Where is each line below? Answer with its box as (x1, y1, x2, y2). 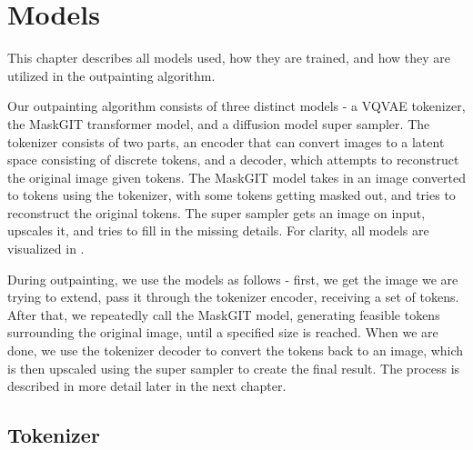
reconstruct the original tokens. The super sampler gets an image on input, (7, 203, 426, 222)
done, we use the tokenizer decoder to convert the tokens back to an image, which (7, 341, 464, 360)
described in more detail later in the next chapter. (7, 376, 287, 395)
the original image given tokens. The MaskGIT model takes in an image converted (7, 167, 466, 186)
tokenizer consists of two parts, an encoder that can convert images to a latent (7, 132, 445, 151)
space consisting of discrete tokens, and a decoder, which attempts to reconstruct (7, 150, 459, 169)
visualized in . (7, 239, 85, 258)
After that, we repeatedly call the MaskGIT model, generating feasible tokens (7, 305, 440, 324)
